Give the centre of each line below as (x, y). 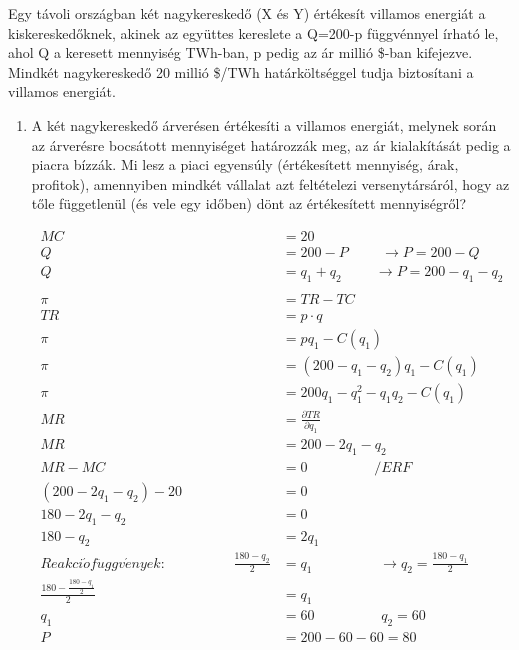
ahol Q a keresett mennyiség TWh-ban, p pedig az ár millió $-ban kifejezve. (240, 52)
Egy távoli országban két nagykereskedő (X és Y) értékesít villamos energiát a (247, 13)
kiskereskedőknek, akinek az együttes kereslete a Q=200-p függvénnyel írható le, (253, 32)
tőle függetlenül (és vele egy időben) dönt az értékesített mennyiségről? (249, 203)
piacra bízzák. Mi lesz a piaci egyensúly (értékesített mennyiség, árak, (245, 164)
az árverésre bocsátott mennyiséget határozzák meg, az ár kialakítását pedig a (271, 144)
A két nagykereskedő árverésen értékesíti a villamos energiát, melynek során (264, 124)
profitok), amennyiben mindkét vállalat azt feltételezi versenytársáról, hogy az (270, 183)
